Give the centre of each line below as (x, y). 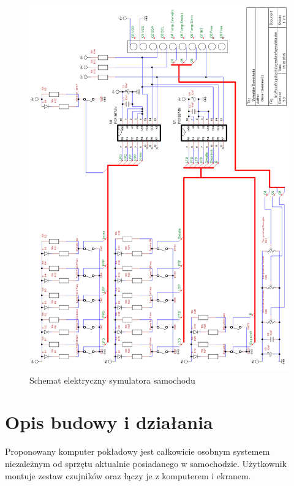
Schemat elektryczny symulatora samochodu (112, 380)
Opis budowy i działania (109, 422)
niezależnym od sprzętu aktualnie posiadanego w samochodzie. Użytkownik (146, 463)
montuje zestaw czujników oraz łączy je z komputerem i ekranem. (128, 475)
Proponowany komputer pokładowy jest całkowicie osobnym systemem (138, 451)
